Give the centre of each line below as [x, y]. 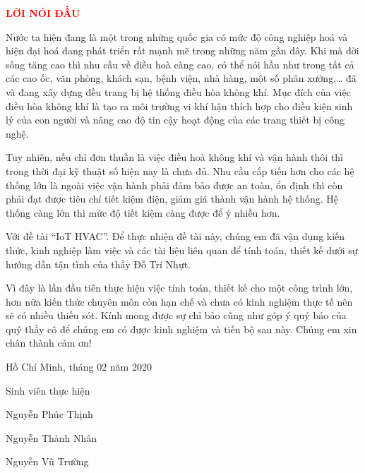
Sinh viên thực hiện [48, 390]
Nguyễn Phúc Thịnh [49, 414]
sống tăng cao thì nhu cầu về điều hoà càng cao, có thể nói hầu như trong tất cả [180, 64]
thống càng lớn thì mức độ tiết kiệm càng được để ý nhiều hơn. [143, 212]
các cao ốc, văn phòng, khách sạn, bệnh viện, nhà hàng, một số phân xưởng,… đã [181, 78]
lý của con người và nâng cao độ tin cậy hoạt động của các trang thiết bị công [175, 120]
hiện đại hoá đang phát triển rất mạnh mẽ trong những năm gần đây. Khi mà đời [182, 50]
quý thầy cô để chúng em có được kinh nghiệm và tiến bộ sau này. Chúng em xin [181, 329]
